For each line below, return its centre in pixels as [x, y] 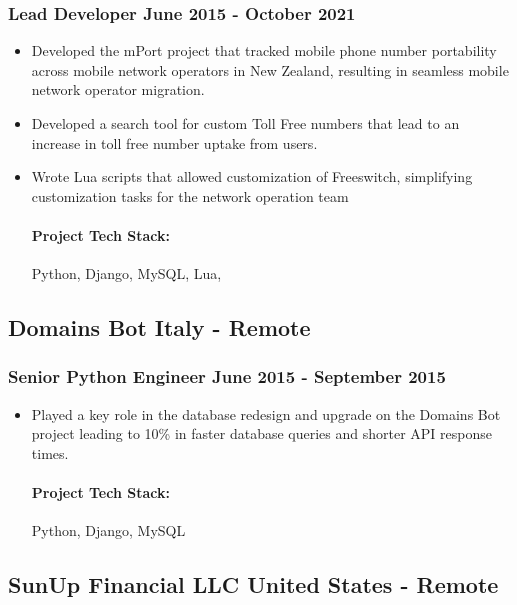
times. [50, 452]
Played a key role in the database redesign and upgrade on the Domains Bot [266, 413]
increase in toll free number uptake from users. [174, 142]
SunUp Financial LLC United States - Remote [253, 584]
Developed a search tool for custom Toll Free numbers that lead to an [245, 123]
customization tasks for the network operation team [190, 195]
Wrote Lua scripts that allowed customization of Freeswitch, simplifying [252, 176]
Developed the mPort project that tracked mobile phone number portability [264, 50]
